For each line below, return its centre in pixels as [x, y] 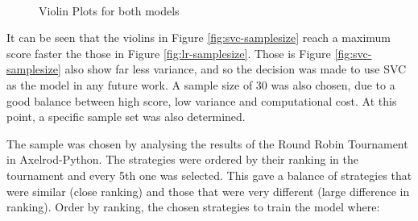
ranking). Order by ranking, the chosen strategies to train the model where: [193, 207]
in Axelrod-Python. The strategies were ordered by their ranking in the [182, 159]
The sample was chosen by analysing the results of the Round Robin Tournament [207, 143]
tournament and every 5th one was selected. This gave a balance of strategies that [209, 175]
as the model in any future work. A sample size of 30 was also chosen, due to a [201, 84]
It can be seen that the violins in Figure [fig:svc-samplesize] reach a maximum [199, 38]
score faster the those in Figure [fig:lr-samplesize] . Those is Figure [169, 53]
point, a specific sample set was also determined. [126, 117]
